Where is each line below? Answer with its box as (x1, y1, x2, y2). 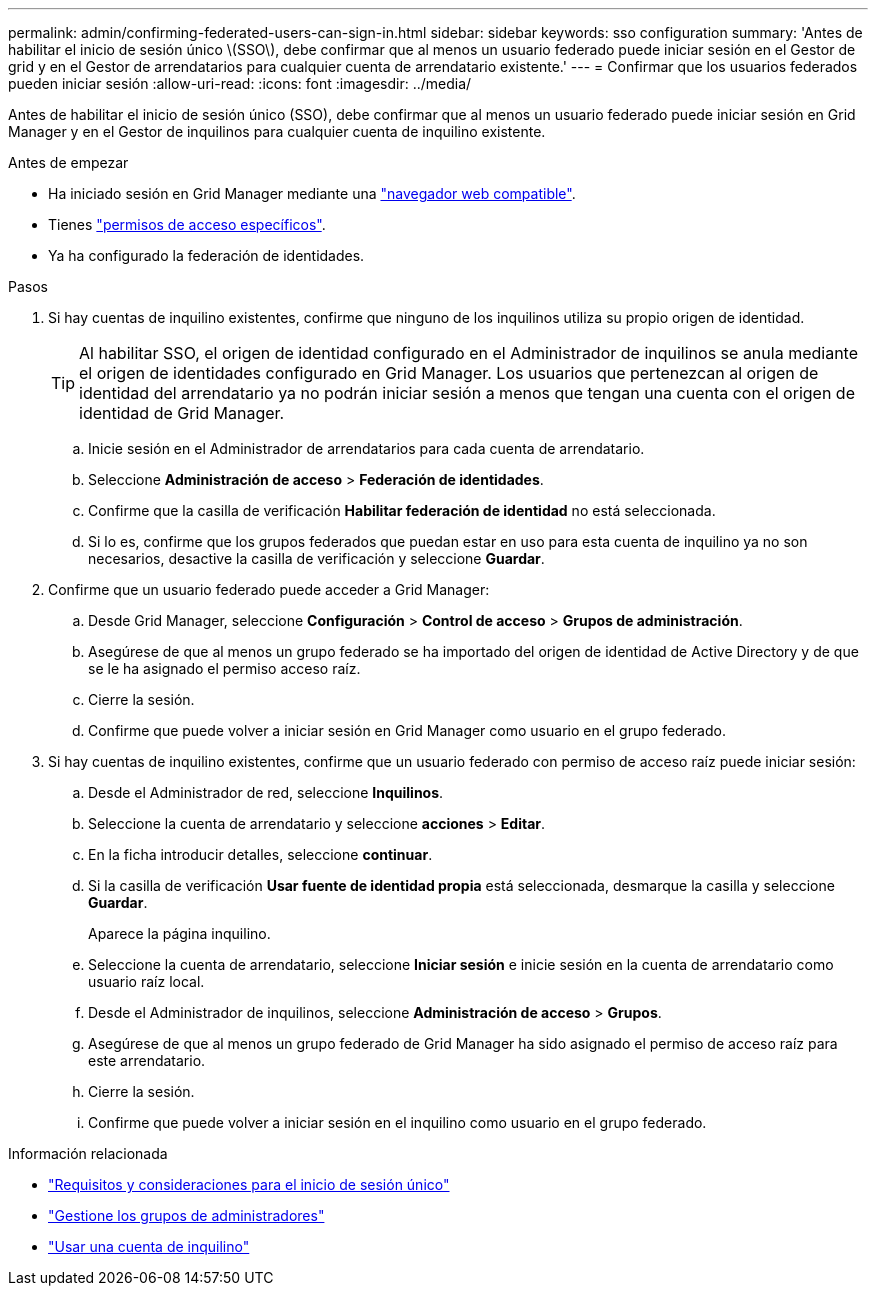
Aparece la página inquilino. (88, 925, 271, 942)
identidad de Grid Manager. (79, 403, 285, 423)
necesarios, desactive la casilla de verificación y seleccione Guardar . (88, 550, 545, 567)
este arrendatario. (88, 1052, 206, 1069)
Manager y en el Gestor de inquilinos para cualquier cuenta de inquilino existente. (8, 123, 546, 140)
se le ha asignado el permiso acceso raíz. (88, 660, 361, 677)
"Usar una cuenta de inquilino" (48, 1238, 250, 1255)
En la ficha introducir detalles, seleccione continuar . (88, 846, 433, 863)
